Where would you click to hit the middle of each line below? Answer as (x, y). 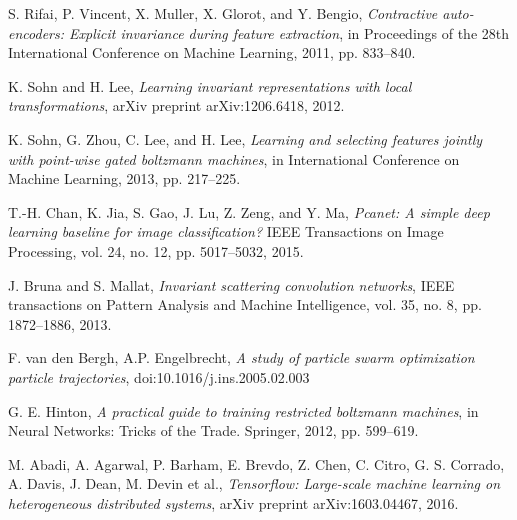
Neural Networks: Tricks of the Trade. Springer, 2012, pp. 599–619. (213, 430)
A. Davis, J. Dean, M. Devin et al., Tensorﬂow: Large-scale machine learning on (254, 483)
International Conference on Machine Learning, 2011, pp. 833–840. (212, 52)
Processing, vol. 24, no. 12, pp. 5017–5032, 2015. (156, 250)
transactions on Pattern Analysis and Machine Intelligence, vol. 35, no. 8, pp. (245, 304)
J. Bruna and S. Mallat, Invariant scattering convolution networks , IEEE (231, 284)
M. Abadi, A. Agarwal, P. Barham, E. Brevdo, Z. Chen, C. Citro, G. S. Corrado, (256, 463)
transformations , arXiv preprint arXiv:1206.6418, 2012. (176, 105)
